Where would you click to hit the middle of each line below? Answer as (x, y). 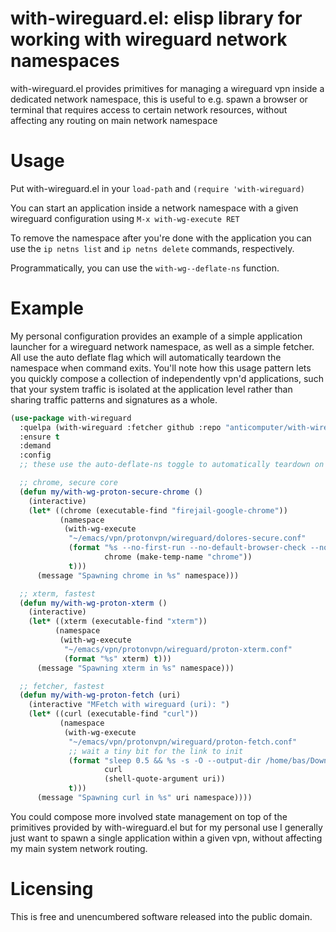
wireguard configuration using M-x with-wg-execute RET (125, 218)
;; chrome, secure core (68, 483)
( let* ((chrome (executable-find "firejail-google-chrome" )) (158, 510)
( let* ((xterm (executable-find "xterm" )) (118, 622)
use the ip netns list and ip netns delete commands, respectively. (152, 248)
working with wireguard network (149, 39)
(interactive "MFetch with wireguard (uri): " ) (129, 705)
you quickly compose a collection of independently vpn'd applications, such (167, 378)
